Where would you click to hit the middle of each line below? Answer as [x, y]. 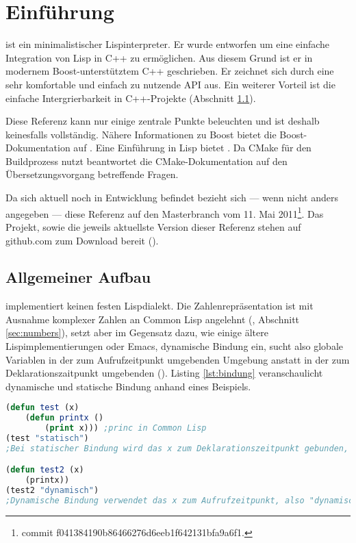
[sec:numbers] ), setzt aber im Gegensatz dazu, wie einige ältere [137, 332]
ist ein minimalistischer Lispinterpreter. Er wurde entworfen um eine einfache [168, 44]
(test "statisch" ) [47, 439]
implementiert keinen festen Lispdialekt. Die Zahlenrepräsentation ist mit [160, 306]
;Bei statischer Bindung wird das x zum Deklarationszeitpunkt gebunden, [177, 448]
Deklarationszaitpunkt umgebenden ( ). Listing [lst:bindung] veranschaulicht [164, 373]
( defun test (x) [42, 408]
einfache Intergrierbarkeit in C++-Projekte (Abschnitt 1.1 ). [131, 98]
